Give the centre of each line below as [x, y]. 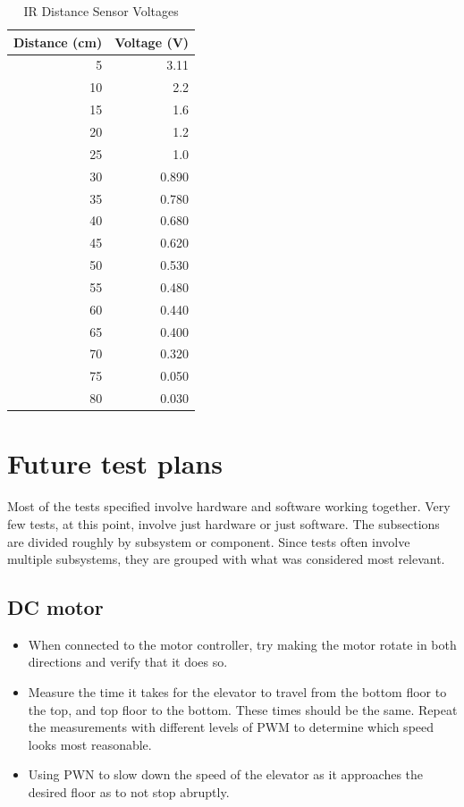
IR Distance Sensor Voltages [101, 11]
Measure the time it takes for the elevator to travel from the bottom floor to [237, 692]
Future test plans [115, 463]
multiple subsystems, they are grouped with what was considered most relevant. [226, 559]
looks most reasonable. [90, 744]
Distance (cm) [58, 42]
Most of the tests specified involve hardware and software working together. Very [229, 506]
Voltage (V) [152, 42]
